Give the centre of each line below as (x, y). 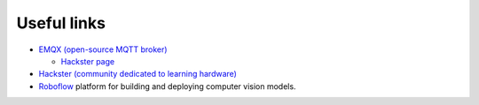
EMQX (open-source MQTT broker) (103, 49)
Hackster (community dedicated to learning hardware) (137, 74)
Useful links (61, 23)
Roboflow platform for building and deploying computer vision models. (167, 86)
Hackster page (88, 61)
